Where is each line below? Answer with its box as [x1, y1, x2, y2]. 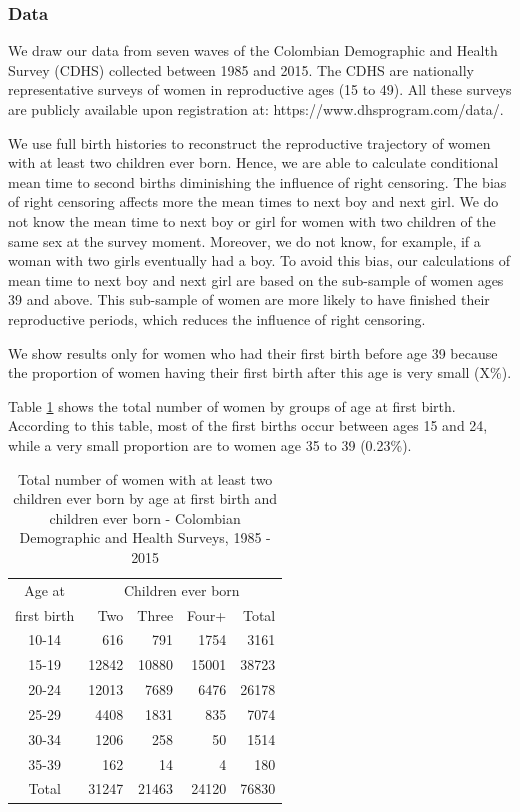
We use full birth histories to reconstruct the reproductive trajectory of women [8, 132, 491, 153]
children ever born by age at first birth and [13, 488, 278, 509]
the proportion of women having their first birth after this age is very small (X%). [8, 362, 512, 383]
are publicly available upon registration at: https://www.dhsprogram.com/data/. [8, 99, 504, 119]
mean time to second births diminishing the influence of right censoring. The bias [8, 171, 507, 192]
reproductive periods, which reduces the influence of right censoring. [8, 308, 426, 329]
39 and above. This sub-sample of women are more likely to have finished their [8, 289, 490, 310]
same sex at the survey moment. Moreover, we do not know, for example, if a [8, 230, 481, 251]
